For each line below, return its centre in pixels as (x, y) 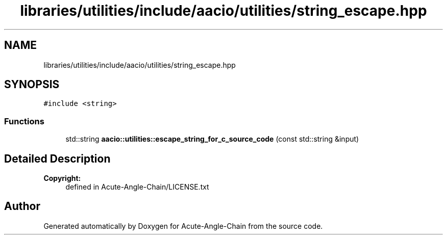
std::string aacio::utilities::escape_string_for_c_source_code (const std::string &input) (212, 139)
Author (22, 206)
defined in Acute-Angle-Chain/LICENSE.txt (137, 187)
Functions (24, 121)
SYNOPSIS (32, 85)
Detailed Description (57, 158)
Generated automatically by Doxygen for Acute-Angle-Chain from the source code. (183, 226)
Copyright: (62, 178)
